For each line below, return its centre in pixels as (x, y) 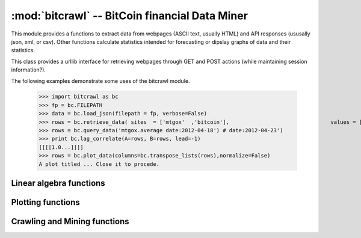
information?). (29, 70)
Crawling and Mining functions (70, 221)
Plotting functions (46, 202)
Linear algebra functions (58, 183)
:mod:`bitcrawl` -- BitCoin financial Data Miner (129, 16)
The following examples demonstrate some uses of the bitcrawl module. (100, 81)
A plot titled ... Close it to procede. (99, 164)
